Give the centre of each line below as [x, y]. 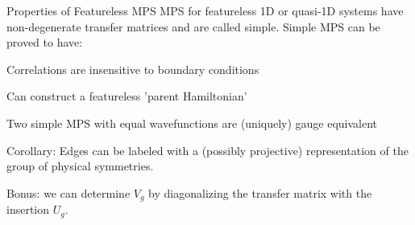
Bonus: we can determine [68, 192]
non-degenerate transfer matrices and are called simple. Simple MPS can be [193, 26]
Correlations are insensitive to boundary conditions [133, 69]
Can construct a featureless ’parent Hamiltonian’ [127, 96]
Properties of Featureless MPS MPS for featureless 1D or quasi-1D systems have [205, 10]
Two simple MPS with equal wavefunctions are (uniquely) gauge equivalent [192, 123]
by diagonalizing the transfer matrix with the [260, 192]
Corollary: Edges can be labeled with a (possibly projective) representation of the [207, 150]
